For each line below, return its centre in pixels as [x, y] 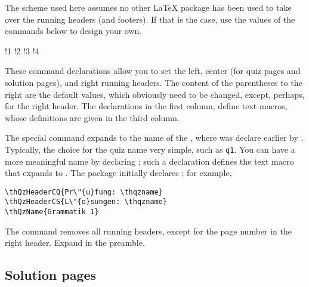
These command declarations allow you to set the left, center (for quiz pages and [153, 71]
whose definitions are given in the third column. [92, 117]
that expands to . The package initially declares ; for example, [118, 173]
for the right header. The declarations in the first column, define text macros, [146, 106]
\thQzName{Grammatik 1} [52, 212]
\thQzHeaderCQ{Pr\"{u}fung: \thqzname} [84, 192]
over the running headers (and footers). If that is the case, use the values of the [150, 19]
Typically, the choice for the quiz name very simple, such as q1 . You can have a [150, 149]
